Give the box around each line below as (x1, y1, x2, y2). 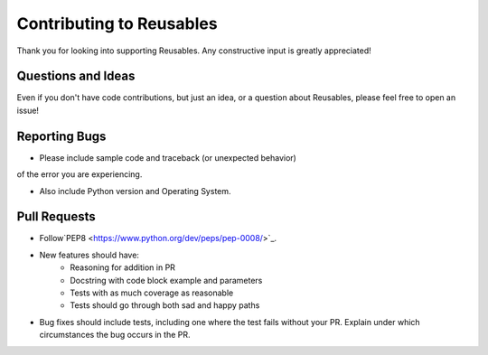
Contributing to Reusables (16, 14, 218, 33)
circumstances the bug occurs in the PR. (39, 330, 191, 341)
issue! (16, 105, 40, 116)
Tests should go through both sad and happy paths (70, 300, 260, 311)
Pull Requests (16, 209, 96, 225)
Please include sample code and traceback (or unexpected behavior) (39, 152, 297, 163)
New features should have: (39, 249, 140, 260)
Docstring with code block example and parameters (70, 275, 263, 285)
